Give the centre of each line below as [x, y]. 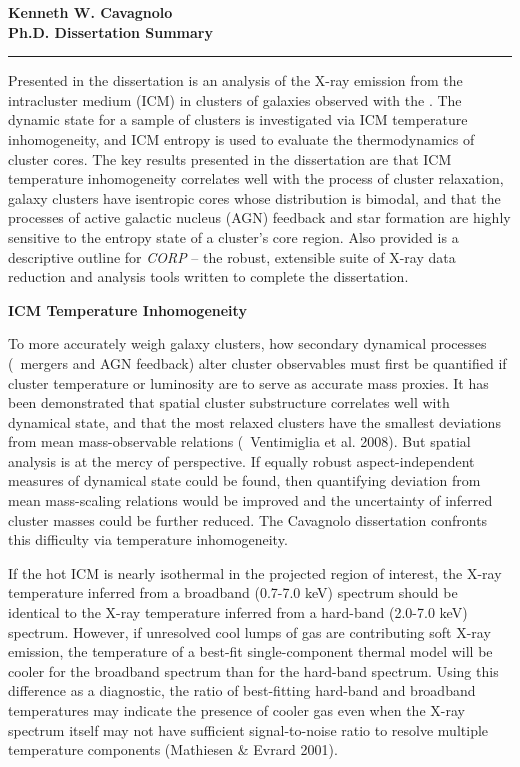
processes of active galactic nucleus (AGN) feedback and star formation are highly [259, 217]
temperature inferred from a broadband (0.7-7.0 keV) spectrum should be [233, 592]
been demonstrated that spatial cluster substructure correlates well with [229, 402]
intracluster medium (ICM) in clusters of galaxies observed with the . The [235, 99]
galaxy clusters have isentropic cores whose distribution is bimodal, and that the [254, 197]
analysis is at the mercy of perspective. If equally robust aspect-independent [241, 460]
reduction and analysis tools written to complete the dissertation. [208, 276]
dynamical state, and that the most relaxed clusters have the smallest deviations [254, 421]
